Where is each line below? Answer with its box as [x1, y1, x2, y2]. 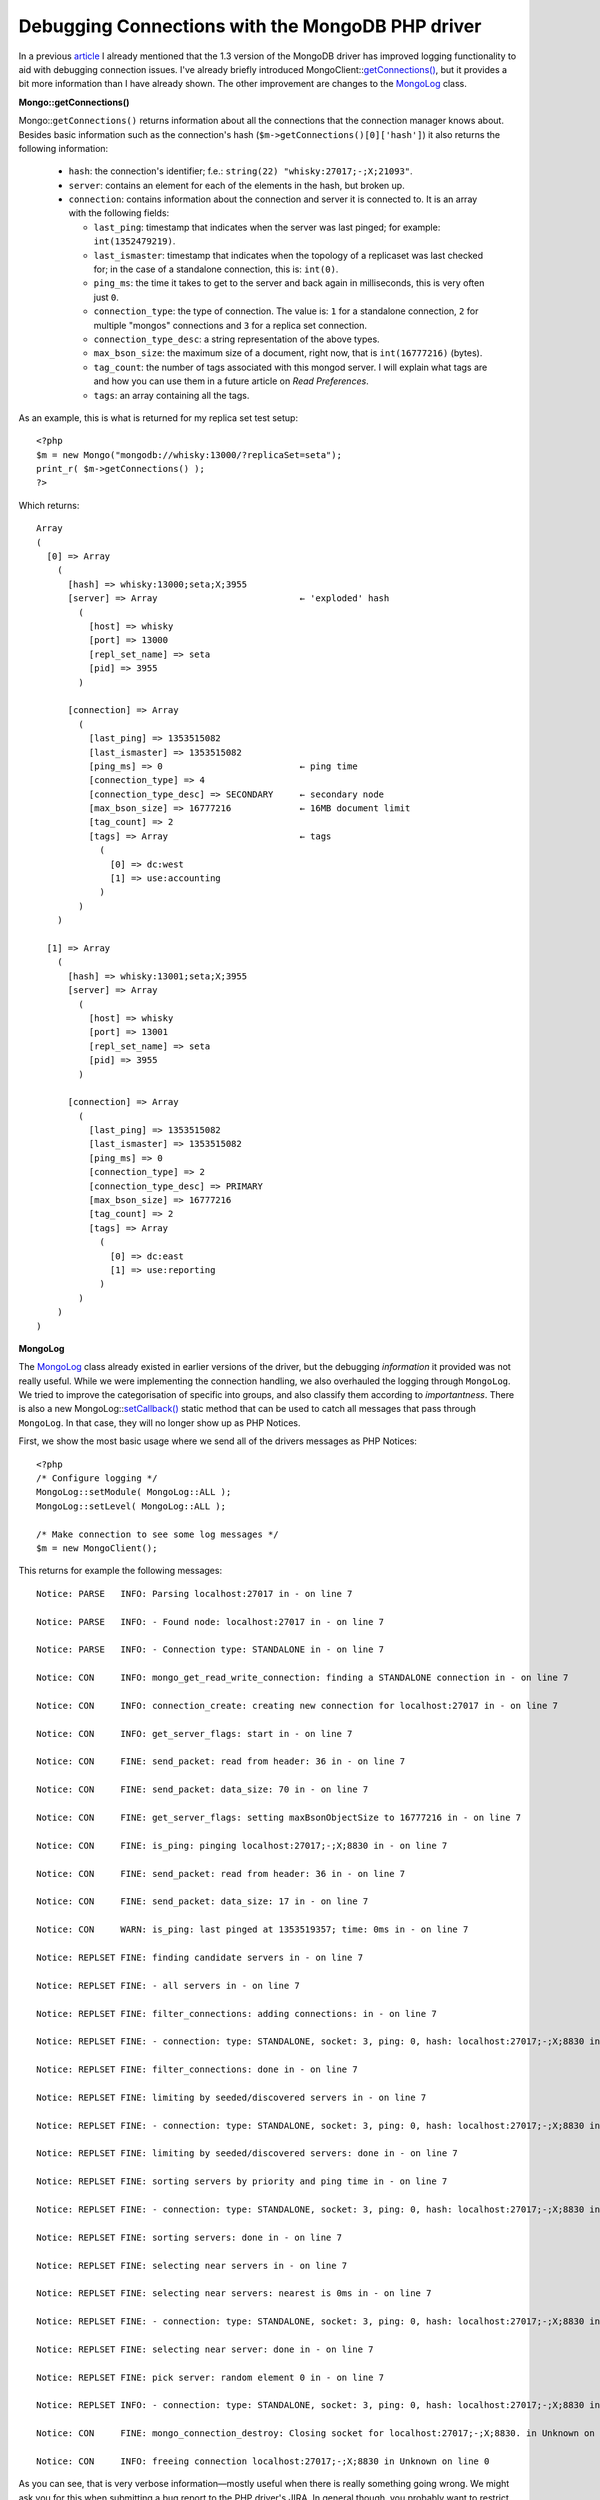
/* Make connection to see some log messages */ [36, 1528, 279, 1540]
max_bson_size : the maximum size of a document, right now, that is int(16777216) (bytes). [93, 347, 483, 359]
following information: [18, 142, 109, 154]
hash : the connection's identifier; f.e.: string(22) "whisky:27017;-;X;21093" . [68, 165, 414, 177]
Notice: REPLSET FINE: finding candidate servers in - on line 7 [36, 1951, 364, 1963]
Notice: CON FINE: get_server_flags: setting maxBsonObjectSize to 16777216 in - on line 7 [36, 1812, 522, 1824]
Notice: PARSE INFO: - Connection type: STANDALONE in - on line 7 [36, 1644, 385, 1655]
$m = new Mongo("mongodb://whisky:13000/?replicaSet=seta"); [36, 449, 342, 460]
